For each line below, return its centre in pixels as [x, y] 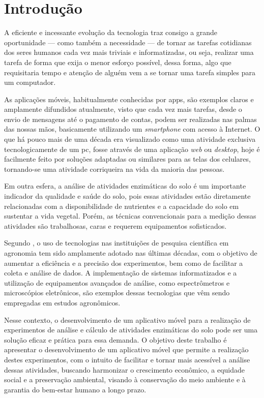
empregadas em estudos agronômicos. [62, 302]
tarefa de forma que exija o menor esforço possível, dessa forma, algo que [118, 62]
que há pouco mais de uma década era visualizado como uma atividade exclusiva [130, 139]
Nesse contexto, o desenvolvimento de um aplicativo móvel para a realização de [127, 319]
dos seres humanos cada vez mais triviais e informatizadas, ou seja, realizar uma [129, 52]
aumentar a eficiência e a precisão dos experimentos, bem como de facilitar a [124, 263]
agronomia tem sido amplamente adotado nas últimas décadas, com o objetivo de [131, 253]
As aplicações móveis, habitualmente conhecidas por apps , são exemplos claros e [129, 99]
